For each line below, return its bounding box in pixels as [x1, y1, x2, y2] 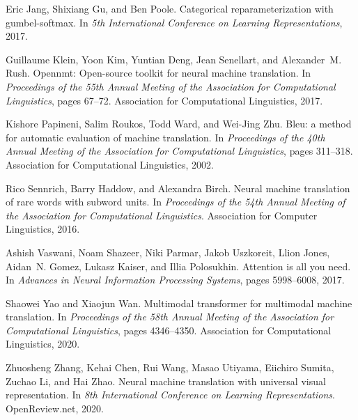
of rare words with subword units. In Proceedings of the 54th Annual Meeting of [6, 194, 345, 209]
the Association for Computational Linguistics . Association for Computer [6, 208, 318, 222]
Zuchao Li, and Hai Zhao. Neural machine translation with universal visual [6, 373, 326, 388]
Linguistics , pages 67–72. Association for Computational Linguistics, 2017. [6, 93, 323, 107]
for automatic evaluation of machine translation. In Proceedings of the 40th [6, 130, 325, 144]
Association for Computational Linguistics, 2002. [6, 157, 214, 171]
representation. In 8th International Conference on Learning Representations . [6, 387, 335, 402]
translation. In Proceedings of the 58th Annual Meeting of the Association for [6, 309, 334, 324]
